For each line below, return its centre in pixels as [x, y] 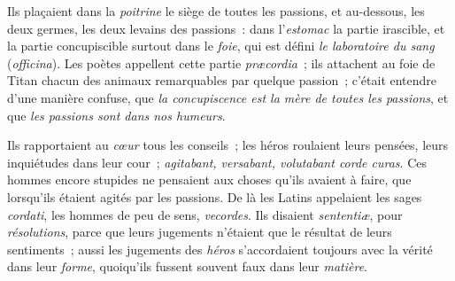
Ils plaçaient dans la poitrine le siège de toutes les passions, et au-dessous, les [216, 11]
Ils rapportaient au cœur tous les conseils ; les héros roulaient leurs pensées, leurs [228, 145]
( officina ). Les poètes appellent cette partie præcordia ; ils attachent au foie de [221, 62]
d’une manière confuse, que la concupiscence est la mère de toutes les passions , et [228, 97]
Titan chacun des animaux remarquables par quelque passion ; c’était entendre [222, 80]
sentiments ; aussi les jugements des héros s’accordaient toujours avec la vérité [220, 249]
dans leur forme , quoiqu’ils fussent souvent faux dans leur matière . [188, 266]
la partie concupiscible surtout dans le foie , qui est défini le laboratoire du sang [221, 46]
